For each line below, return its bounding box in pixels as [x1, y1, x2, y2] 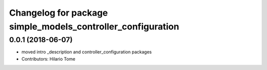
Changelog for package [9, 7, 108, 18]
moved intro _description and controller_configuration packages [21, 49, 152, 55]
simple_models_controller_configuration [9, 21, 179, 32]
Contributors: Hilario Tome [21, 56, 76, 62]
